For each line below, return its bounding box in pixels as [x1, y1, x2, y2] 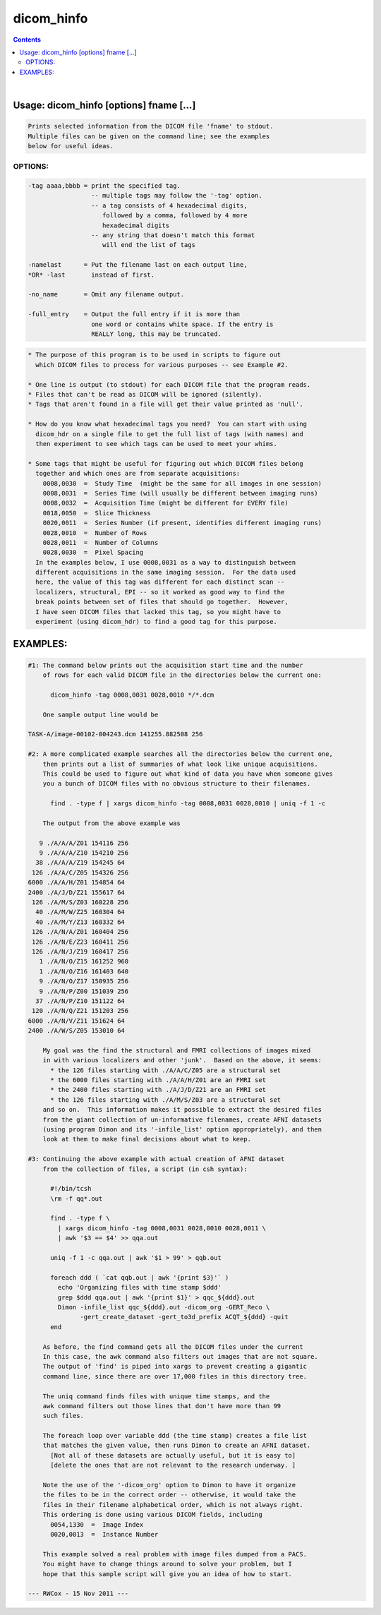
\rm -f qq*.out [50, 1194, 103, 1203]
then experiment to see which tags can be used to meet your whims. [35, 440, 278, 448]
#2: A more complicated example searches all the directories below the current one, [28, 750, 333, 758]
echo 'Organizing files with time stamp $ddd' [57, 1283, 222, 1292]
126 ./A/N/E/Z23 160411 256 [32, 937, 129, 946]
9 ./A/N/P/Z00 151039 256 [39, 987, 129, 995]
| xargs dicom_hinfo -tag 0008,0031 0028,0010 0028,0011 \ [57, 1224, 267, 1232]
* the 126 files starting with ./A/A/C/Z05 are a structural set [50, 1066, 282, 1074]
